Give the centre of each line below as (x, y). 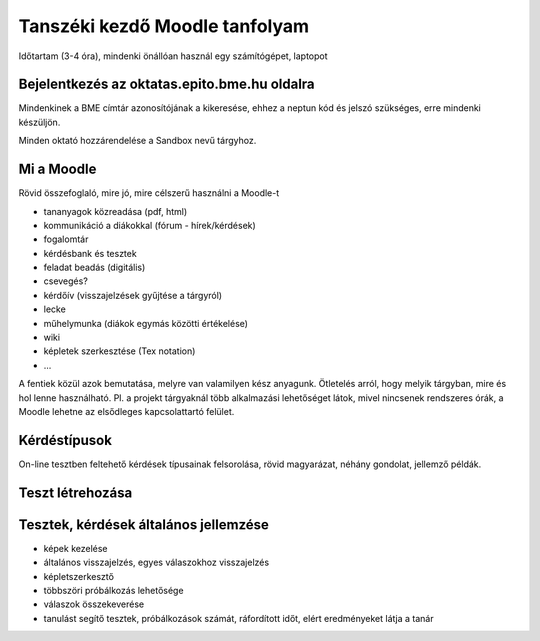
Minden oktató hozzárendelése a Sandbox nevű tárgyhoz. (137, 141)
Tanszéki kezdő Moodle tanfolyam (164, 26)
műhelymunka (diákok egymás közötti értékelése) (146, 323)
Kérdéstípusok (65, 440)
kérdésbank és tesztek (90, 253)
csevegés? (66, 281)
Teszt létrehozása (75, 492)
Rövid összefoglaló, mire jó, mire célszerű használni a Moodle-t (149, 193)
